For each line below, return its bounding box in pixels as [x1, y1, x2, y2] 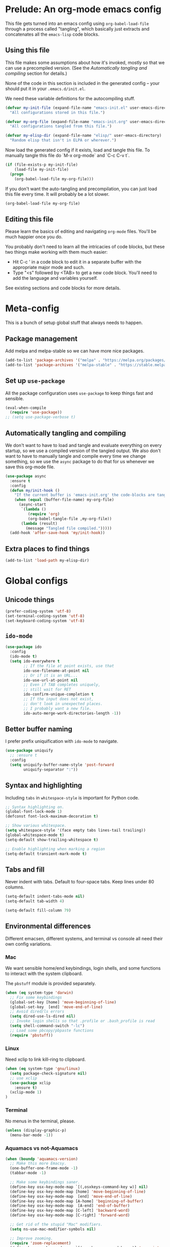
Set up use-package [5, 376, 65, 385]
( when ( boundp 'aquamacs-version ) [5, 1156, 78, 1162]
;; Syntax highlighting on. [5, 805, 65, 810]
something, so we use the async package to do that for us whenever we [5, 458, 154, 464]
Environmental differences [5, 922, 91, 931]
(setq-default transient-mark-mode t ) [5, 851, 87, 856]
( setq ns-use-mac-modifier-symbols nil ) [10, 1227, 96, 1232]
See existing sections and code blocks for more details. [5, 285, 121, 291]
